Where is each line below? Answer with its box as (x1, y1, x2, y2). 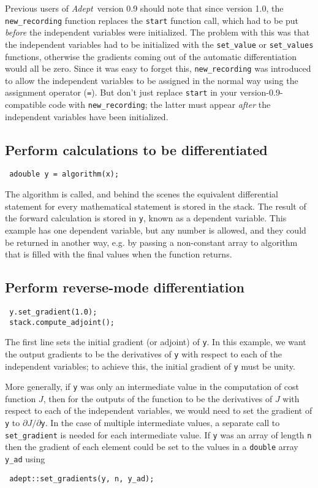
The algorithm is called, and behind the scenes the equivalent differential (5, 188, 278, 200)
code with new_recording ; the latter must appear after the (48, 98, 271, 110)
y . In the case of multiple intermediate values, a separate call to (40, 416, 280, 429)
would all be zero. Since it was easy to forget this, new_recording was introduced (5, 62, 311, 75)
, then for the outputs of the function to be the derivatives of (43, 392, 273, 405)
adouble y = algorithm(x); (9, 170, 119, 179)
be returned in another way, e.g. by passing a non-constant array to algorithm (5, 235, 298, 248)
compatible (5, 98, 46, 110)
